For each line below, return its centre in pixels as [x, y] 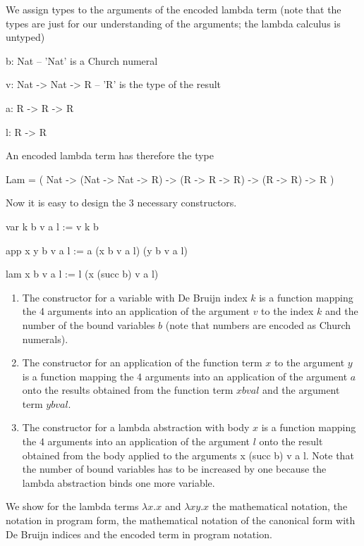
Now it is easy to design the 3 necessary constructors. [121, 203]
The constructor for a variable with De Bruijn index [135, 297]
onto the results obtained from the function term [128, 390]
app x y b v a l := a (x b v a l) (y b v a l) [97, 250]
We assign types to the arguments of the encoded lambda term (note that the [174, 9]
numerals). [45, 339]
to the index [287, 311]
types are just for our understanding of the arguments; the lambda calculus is [173, 23]
